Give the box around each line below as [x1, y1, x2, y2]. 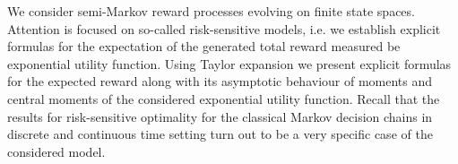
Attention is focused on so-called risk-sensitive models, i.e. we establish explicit [7, 19, 441, 38]
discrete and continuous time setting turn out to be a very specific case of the [7, 125, 433, 143]
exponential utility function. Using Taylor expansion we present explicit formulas [7, 54, 452, 73]
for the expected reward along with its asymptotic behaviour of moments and [7, 72, 433, 91]
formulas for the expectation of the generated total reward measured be [7, 37, 401, 56]
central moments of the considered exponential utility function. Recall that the [7, 89, 440, 108]
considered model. [7, 142, 106, 160]
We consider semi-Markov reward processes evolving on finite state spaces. [7, 2, 415, 20]
